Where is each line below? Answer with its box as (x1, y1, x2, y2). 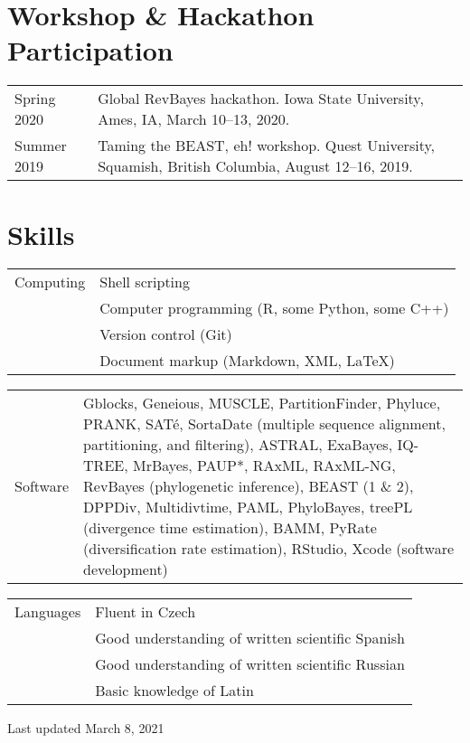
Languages (14, 601, 81, 623)
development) (83, 559, 168, 580)
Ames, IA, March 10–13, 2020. (98, 108, 290, 130)
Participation (7, 32, 174, 69)
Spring (14, 88, 56, 109)
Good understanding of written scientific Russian (95, 654, 405, 675)
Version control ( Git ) (99, 324, 232, 345)
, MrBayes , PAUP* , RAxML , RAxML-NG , (124, 455, 396, 476)
